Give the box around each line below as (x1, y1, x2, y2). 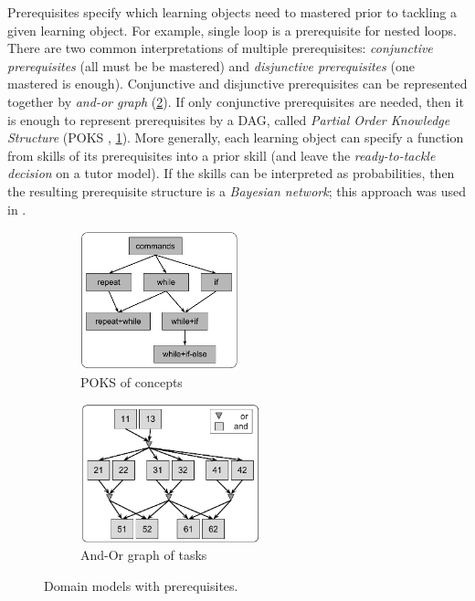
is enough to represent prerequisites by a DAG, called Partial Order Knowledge (7, 110, 450, 129)
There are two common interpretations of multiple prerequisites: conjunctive (7, 38, 433, 58)
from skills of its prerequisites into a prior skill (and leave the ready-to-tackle (7, 145, 436, 164)
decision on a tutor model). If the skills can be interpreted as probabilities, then (7, 163, 455, 183)
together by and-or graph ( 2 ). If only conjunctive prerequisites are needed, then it (7, 91, 464, 111)
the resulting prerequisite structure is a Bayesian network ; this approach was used (7, 181, 467, 200)
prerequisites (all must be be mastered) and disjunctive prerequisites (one (7, 56, 415, 75)
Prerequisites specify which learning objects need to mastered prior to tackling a (7, 3, 457, 21)
